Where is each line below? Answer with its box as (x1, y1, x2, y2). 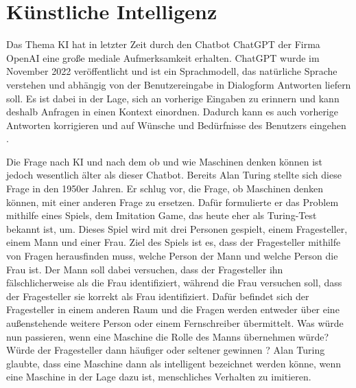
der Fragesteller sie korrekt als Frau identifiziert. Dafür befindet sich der (6, 288, 309, 303)
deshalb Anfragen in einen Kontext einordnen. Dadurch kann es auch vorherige (6, 104, 338, 119)
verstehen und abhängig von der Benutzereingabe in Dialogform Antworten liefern (6, 77, 351, 91)
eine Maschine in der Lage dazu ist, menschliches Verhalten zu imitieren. (6, 369, 311, 384)
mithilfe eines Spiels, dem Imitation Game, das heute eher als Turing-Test (6, 208, 317, 222)
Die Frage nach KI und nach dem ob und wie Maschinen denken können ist (6, 154, 323, 168)
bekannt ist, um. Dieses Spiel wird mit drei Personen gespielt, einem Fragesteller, (6, 221, 348, 236)
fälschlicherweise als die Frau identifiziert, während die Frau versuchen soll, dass (6, 275, 342, 290)
